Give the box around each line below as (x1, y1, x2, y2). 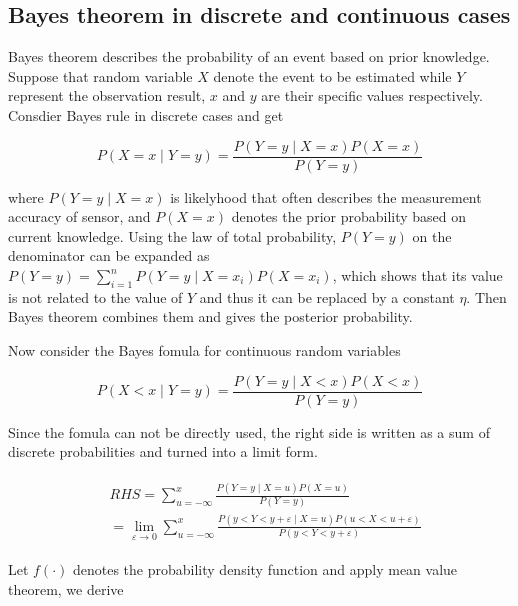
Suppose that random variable (8, 65, 193, 86)
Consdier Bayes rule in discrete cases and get (8, 104, 284, 125)
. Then (466, 286, 507, 307)
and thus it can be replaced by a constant (199, 286, 455, 307)
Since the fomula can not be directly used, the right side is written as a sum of (8, 421, 490, 442)
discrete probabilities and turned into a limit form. (8, 441, 318, 462)
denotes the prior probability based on (231, 206, 467, 227)
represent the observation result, (8, 85, 206, 106)
